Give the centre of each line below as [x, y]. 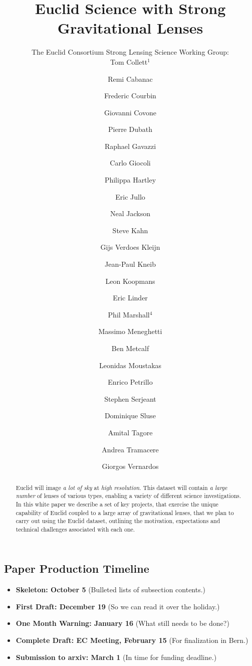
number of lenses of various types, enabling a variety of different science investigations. [129, 496]
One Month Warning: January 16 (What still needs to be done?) [122, 623]
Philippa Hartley [130, 180]
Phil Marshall [129, 314]
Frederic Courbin [130, 96]
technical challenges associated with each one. [75, 529]
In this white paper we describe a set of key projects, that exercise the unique [117, 504]
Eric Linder [130, 298]
